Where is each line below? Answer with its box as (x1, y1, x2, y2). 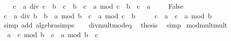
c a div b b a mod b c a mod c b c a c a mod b (3, 10, 212, 20)
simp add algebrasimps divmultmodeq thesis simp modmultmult (3, 20, 228, 30)
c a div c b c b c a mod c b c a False (13, 1, 184, 11)
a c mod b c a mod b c (7, 29, 98, 39)
